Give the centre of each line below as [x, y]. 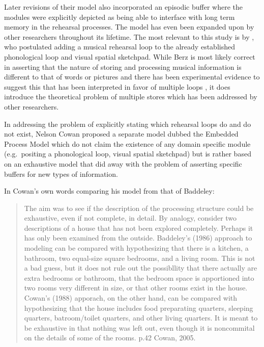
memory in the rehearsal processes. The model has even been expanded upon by [129, 27]
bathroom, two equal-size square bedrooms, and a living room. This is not [140, 258]
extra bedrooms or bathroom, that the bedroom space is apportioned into [139, 277]
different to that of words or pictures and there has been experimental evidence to [132, 77]
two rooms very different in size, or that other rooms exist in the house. [136, 288]
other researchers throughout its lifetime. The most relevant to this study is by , [129, 36]
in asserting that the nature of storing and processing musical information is [123, 66]
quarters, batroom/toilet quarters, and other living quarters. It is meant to [141, 318]
